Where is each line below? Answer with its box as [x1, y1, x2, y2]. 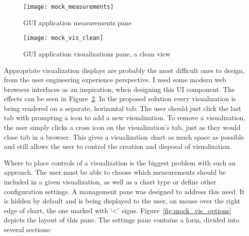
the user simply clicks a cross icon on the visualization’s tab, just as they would [4, 122, 241, 132]
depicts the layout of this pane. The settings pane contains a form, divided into [4, 215, 239, 225]
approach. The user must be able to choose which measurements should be [4, 167, 226, 177]
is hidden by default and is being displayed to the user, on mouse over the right [4, 196, 241, 206]
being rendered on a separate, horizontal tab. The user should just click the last [4, 103, 241, 113]
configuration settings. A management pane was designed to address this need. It [4, 186, 245, 196]
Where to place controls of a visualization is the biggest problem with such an [4, 157, 236, 167]
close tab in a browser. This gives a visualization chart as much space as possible [4, 131, 244, 142]
